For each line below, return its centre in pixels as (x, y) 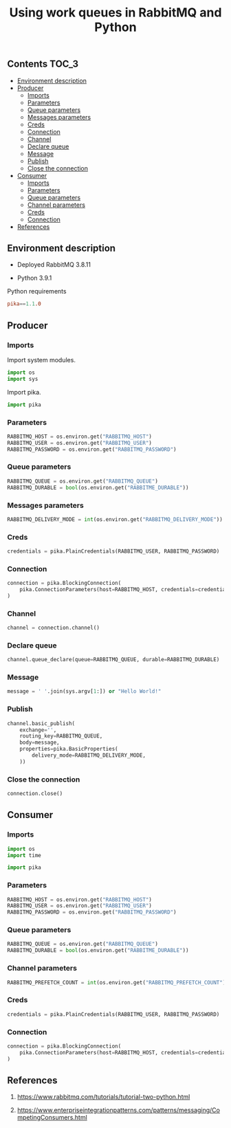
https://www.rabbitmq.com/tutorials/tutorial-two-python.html (103, 1097)
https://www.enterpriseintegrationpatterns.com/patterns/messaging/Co (118, 1110)
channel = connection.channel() (53, 628)
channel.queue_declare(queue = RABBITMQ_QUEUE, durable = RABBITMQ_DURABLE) (113, 660)
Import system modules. (41, 360)
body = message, (40, 743)
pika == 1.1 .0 (24, 304)
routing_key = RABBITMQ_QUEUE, (61, 736)
